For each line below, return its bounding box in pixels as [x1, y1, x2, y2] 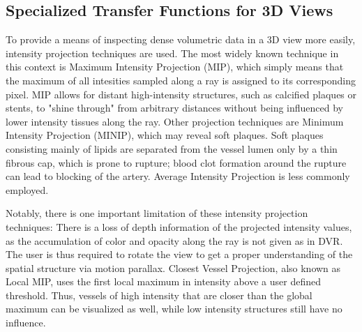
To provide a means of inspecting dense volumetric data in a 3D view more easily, [6, 32, 356, 47]
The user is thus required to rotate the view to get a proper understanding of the [6, 247, 353, 262]
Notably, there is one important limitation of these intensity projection [6, 206, 308, 220]
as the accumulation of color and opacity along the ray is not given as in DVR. [6, 233, 343, 248]
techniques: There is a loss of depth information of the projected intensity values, [6, 219, 352, 234]
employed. [6, 182, 49, 197]
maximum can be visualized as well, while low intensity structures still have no [6, 301, 342, 316]
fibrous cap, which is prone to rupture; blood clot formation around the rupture [6, 155, 347, 169]
